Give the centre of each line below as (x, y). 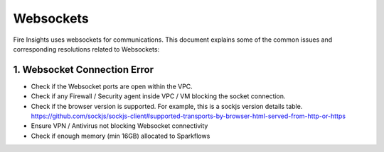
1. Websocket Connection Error (84, 70)
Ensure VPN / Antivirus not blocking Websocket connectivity (119, 126)
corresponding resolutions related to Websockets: (86, 49)
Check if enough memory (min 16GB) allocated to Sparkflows (121, 136)
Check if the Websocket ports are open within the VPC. (112, 86)
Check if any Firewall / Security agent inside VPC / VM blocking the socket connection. (158, 96)
